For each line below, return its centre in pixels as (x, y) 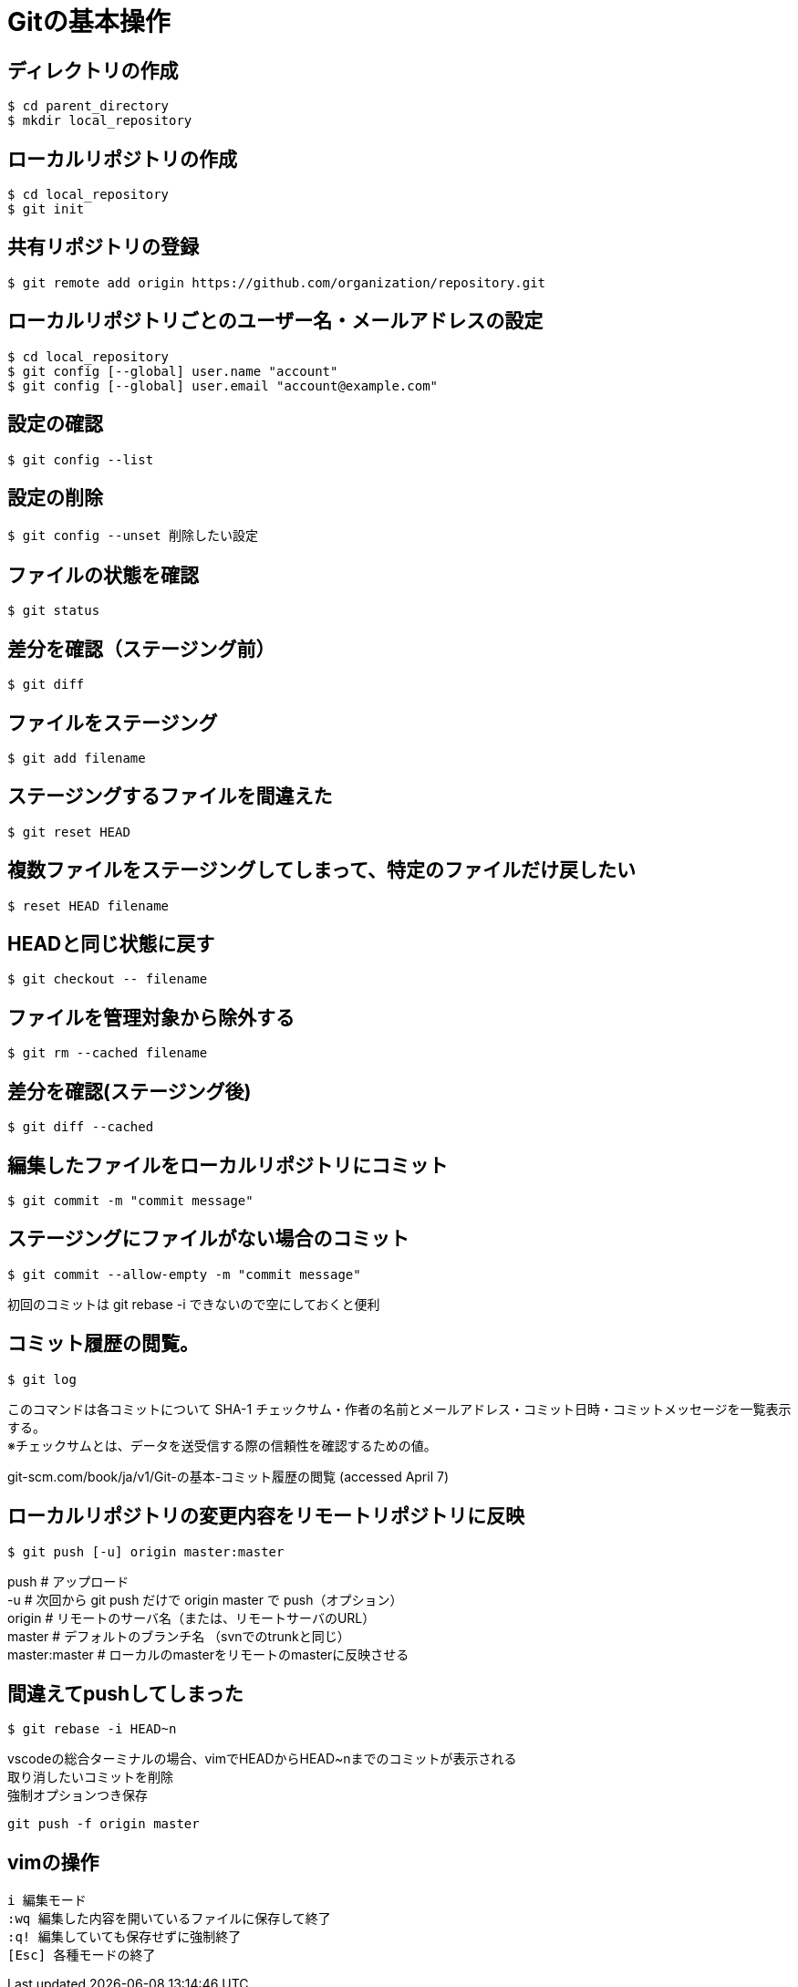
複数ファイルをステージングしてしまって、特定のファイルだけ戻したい (322, 870)
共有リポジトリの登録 (103, 247)
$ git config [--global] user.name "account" (173, 371)
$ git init (46, 209)
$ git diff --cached (81, 1127)
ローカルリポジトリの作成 (122, 159)
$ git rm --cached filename (108, 1053)
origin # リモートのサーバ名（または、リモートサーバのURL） (192, 1618)
